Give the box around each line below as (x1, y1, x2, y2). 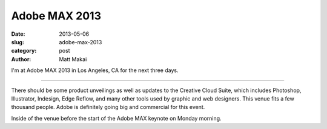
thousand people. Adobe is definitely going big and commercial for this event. (11, 104, 205, 111)
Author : (11, 55, 31, 63)
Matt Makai (59, 55, 87, 63)
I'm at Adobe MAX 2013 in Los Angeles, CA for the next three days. (11, 67, 179, 74)
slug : (11, 38, 24, 45)
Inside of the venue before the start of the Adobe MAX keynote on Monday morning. (11, 114, 222, 122)
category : (11, 47, 37, 55)
